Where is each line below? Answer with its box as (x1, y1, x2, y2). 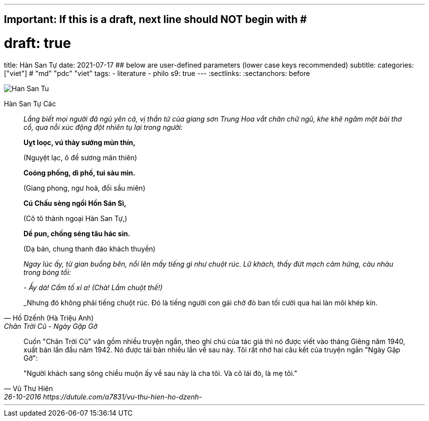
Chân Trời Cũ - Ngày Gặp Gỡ (4, 322, 97, 330)
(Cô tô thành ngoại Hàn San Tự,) (24, 214, 127, 223)
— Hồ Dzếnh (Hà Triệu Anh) (4, 313, 94, 322)
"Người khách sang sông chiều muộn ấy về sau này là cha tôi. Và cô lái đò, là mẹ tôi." (24, 369, 297, 377)
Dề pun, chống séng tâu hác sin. (24, 229, 130, 238)
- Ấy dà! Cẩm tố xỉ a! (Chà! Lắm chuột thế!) (24, 283, 163, 292)
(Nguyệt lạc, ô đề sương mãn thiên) (24, 153, 137, 162)
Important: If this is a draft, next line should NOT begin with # (4, 13, 307, 26)
